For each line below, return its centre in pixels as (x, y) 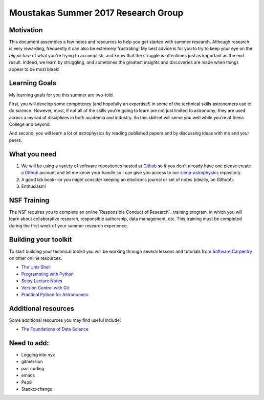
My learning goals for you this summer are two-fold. (62, 95)
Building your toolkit (40, 240)
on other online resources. (35, 258)
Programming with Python (47, 274)
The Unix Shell (36, 267)
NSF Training (29, 200)
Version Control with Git (45, 288)
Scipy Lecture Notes (42, 281)
